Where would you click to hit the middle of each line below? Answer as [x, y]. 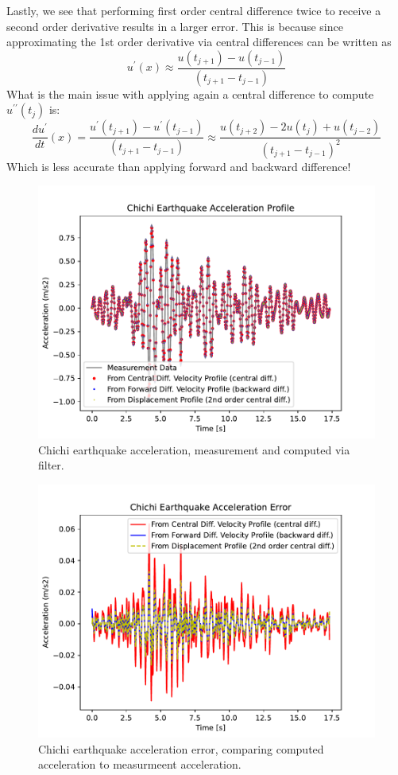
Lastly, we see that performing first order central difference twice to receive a [194, 10]
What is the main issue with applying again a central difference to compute [190, 93]
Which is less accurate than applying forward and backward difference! [179, 166]
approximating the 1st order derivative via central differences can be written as [199, 42]
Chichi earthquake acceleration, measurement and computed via [194, 449]
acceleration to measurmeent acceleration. [140, 764]
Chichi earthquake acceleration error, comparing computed [181, 748]
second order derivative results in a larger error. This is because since [175, 26]
